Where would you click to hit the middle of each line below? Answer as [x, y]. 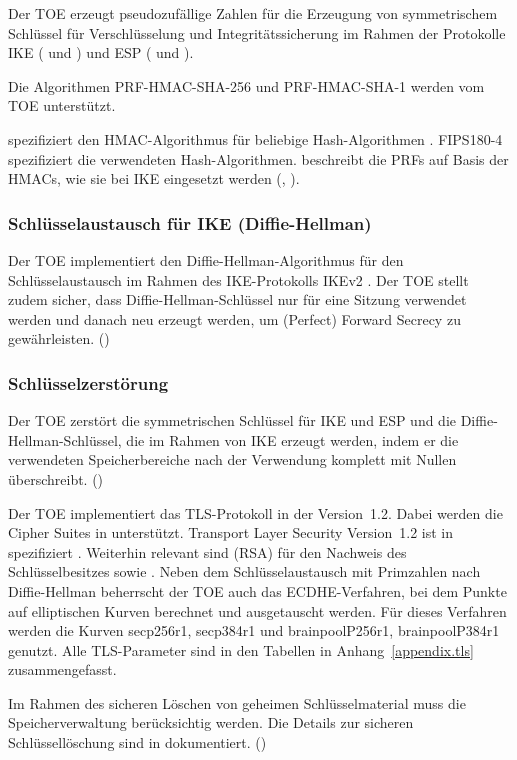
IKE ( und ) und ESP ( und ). [101, 52]
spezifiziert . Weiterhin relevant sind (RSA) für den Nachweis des [207, 551]
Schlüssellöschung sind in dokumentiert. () [137, 742]
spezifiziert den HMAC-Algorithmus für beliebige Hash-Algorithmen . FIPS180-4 [255, 138]
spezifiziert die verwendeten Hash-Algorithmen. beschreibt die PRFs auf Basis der [258, 158]
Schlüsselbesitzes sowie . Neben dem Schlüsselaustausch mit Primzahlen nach [244, 571]
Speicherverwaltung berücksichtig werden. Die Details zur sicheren [211, 722]
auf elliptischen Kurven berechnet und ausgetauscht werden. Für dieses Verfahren [257, 610]
